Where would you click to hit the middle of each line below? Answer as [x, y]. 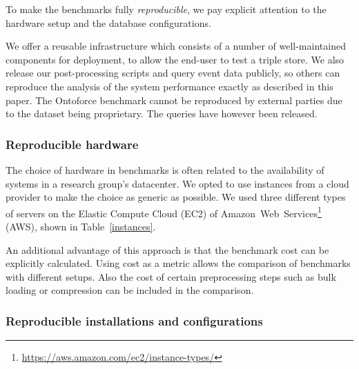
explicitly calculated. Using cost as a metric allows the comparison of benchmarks [178, 263]
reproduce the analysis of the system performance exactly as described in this [169, 86]
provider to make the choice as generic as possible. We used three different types [176, 197]
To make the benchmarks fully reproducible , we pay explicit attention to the [166, 9]
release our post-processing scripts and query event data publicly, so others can [173, 73]
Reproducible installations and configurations [134, 320]
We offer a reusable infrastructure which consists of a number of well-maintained [176, 46]
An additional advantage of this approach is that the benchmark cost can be [167, 249]
